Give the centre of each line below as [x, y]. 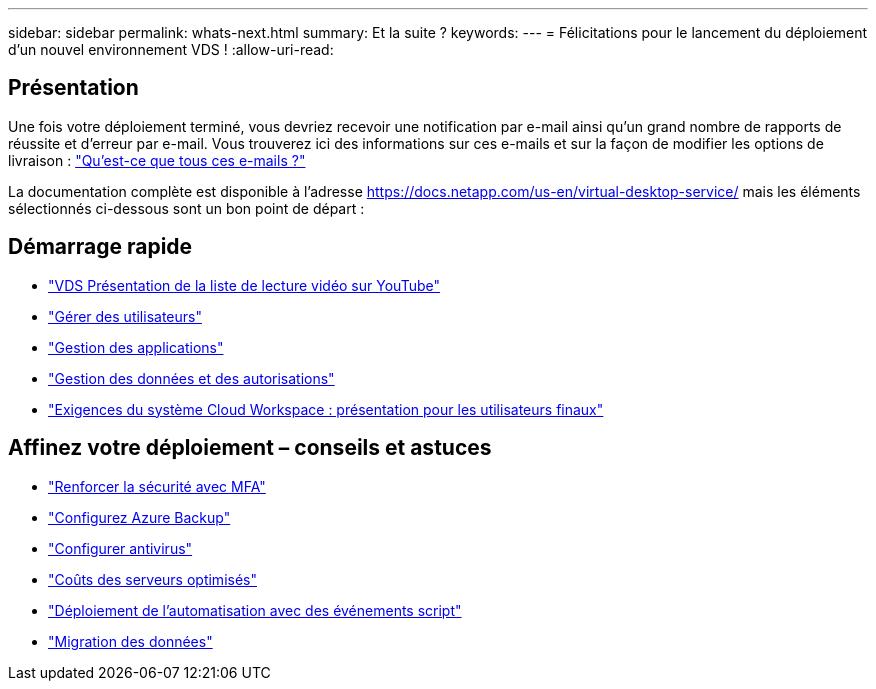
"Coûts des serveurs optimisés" [152, 579]
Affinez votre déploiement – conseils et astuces [250, 448]
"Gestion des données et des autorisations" [191, 378]
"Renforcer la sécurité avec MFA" [157, 486]
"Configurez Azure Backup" [139, 517]
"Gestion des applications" [136, 347]
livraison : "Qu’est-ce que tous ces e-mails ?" [157, 160]
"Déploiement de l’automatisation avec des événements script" [255, 610]
